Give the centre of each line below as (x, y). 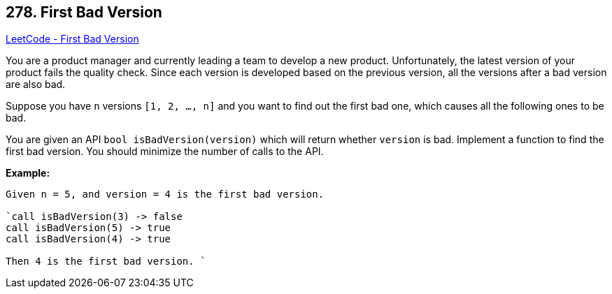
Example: (28, 173)
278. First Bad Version (84, 12)
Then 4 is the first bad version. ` (106, 262)
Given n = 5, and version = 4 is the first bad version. (165, 194)
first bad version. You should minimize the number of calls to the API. (165, 152)
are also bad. (36, 84)
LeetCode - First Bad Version (72, 39)
